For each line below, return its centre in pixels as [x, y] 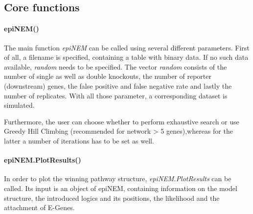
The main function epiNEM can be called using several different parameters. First [127, 47]
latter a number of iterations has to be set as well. [79, 140]
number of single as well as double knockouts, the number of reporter [108, 76]
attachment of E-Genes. [39, 207]
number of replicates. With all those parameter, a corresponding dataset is [116, 95]
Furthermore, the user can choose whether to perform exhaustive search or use [122, 121]
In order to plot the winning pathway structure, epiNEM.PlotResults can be [118, 178]
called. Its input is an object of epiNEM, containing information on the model [121, 188]
